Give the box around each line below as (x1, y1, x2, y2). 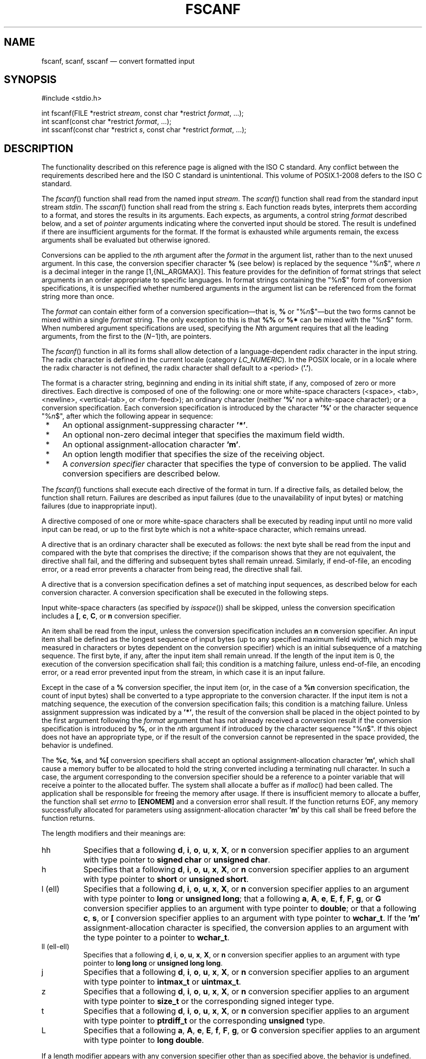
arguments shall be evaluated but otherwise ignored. (41, 236, 210, 245)
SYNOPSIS (4, 73, 57, 86)
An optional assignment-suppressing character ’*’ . (62, 420, 248, 430)
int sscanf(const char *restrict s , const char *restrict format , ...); (41, 125, 247, 134)
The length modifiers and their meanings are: (41, 829, 186, 838)
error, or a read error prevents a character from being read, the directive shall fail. (41, 565, 302, 574)
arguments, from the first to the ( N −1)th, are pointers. (41, 332, 212, 341)
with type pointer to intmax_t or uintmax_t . (83, 977, 241, 987)
